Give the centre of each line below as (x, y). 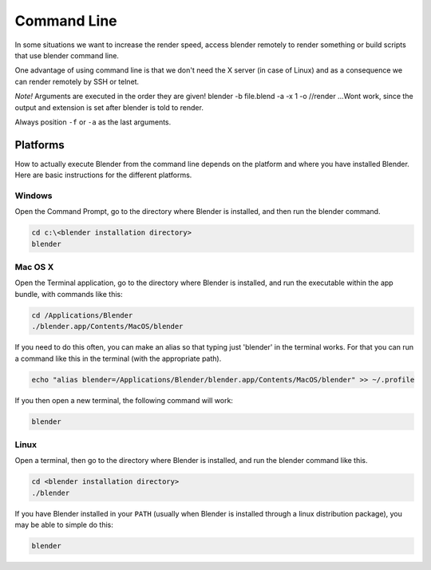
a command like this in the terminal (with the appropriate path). (118, 358)
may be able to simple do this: (64, 525)
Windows (34, 196)
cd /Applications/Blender (82, 315)
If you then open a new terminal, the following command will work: (124, 400)
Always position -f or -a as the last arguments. (93, 122)
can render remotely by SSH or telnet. (77, 81)
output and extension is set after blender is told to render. (109, 107)
